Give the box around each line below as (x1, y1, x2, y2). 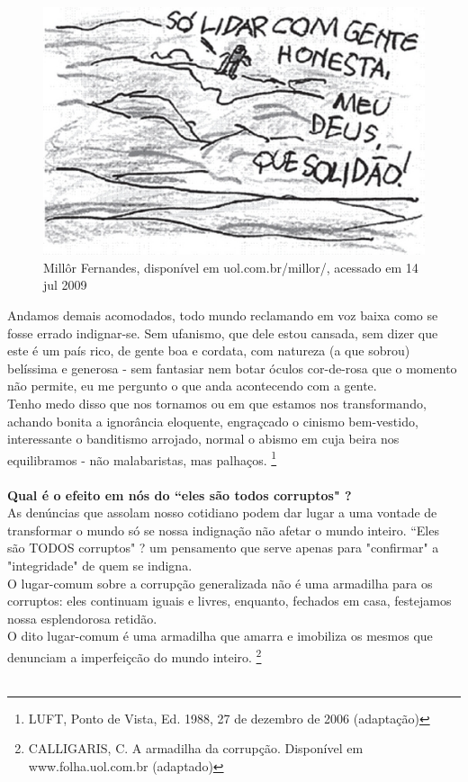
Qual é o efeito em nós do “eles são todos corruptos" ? (7, 485, 352, 504)
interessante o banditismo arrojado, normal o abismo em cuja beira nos (7, 429, 400, 448)
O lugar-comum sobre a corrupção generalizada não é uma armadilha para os (7, 573, 433, 592)
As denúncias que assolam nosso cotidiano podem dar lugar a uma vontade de (7, 503, 437, 522)
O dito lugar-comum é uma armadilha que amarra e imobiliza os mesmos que (7, 626, 433, 645)
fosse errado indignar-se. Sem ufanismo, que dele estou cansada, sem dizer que (7, 323, 438, 342)
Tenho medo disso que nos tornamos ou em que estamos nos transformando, (7, 394, 427, 412)
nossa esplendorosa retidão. (7, 608, 157, 627)
